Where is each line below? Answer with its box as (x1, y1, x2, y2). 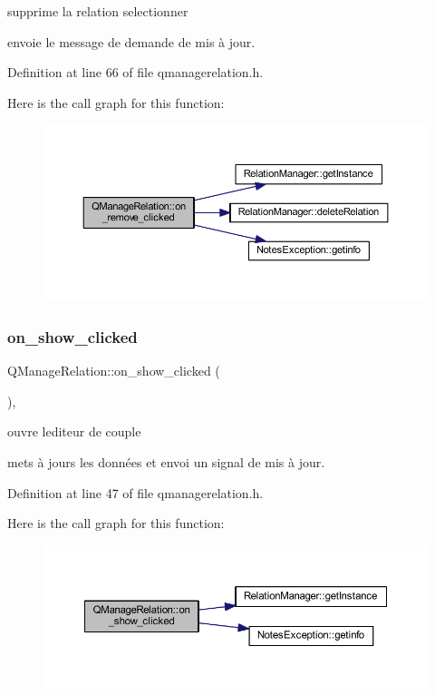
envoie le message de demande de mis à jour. (7, 32, 256, 51)
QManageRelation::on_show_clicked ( (7, 361, 220, 380)
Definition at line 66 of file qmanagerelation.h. (7, 63, 264, 82)
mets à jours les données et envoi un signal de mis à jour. (7, 452, 325, 471)
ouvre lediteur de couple (7, 422, 141, 441)
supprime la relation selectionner (7, 2, 188, 20)
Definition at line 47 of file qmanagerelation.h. (7, 483, 264, 502)
